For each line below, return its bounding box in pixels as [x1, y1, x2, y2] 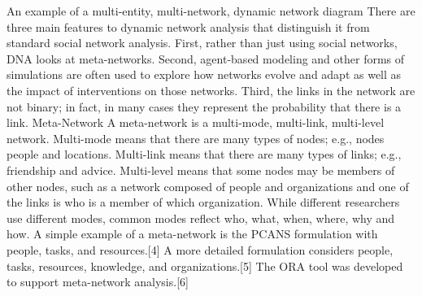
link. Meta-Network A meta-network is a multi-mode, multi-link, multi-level [7, 114, 385, 131]
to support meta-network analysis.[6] [7, 273, 189, 290]
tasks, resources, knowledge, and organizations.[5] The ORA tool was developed [7, 257, 403, 274]
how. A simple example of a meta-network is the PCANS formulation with [7, 225, 378, 242]
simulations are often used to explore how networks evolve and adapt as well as [7, 66, 402, 83]
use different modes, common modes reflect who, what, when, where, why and [7, 209, 395, 226]
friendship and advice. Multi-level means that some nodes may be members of [7, 161, 395, 178]
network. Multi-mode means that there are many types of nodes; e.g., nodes [7, 129, 385, 146]
